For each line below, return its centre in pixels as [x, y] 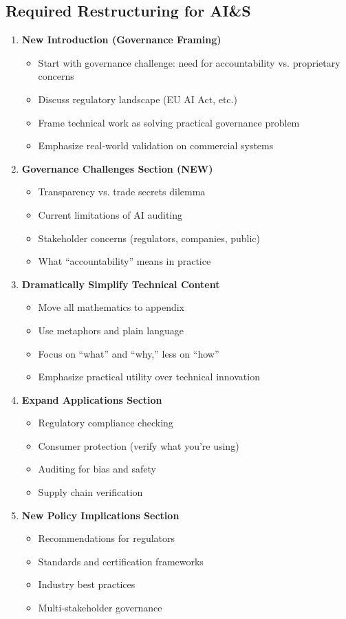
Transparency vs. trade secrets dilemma [122, 192]
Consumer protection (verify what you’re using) [139, 445]
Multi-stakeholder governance [100, 608]
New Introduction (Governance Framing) [121, 40]
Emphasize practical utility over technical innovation [149, 377]
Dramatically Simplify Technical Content [121, 284]
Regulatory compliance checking [106, 423]
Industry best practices [87, 584]
